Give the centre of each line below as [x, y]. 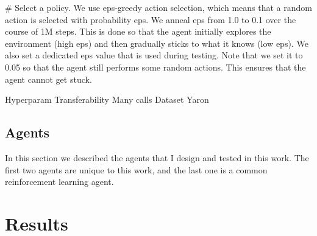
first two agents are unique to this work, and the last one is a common [136, 169]
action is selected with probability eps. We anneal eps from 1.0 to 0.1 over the [151, 19]
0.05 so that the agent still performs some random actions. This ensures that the [155, 67]
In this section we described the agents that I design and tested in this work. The [157, 157]
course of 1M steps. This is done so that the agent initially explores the [138, 31]
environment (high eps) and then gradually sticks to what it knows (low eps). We [157, 43]
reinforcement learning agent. [59, 182]
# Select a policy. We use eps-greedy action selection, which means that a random [158, 7]
